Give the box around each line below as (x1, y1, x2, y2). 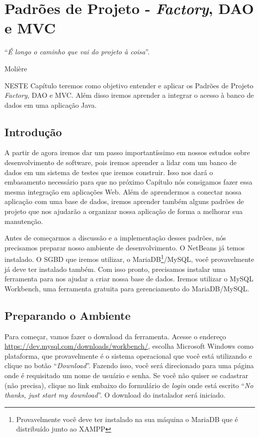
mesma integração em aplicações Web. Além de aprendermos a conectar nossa (4, 186, 242, 197)
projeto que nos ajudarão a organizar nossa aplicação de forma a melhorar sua (4, 206, 243, 217)
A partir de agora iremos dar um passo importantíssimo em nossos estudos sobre (4, 147, 250, 158)
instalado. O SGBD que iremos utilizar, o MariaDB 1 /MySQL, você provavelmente (4, 252, 255, 264)
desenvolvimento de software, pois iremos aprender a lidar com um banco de (4, 157, 237, 168)
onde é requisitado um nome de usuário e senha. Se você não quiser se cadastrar (4, 370, 249, 381)
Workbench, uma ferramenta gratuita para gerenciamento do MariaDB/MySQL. (4, 283, 250, 293)
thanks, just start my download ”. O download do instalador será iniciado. (4, 390, 226, 400)
